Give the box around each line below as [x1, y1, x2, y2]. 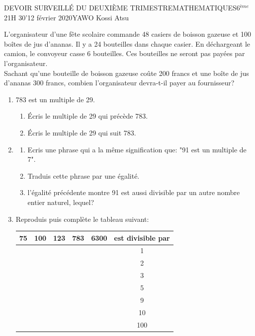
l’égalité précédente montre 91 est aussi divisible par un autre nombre [27, 187, 240, 198]
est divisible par [114, 232, 170, 243]
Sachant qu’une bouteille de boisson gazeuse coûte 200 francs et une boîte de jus [4, 67, 249, 78]
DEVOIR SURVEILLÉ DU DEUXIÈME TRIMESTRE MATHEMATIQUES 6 [4, 2, 240, 12]
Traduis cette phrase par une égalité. [27, 170, 140, 181]
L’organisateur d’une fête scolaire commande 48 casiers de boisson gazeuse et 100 [4, 29, 252, 39]
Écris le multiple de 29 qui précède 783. [27, 111, 148, 121]
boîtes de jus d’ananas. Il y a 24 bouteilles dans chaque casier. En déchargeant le [4, 38, 250, 49]
